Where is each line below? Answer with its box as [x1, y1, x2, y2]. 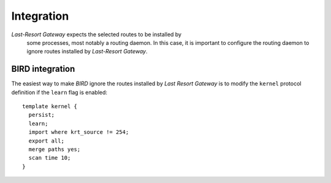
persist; [28, 111, 55, 119]
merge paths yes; [28, 146, 81, 153]
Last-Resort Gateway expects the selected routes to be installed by [11, 31, 182, 38]
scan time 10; [28, 154, 71, 162]
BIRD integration [11, 64, 75, 74]
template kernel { [22, 103, 78, 110]
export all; [28, 137, 64, 144]
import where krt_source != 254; [28, 129, 129, 136]
